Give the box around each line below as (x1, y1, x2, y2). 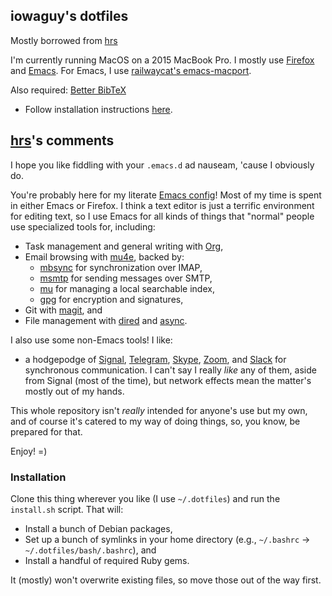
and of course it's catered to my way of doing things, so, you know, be (10, 415, 301, 427)
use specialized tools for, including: (10, 220, 156, 233)
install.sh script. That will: (10, 503, 124, 515)
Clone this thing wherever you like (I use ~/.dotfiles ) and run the (10, 492, 281, 504)
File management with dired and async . (24, 314, 188, 326)
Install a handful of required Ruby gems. (24, 554, 190, 566)
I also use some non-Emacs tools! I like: (10, 334, 173, 346)
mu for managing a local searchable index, (39, 282, 215, 294)
